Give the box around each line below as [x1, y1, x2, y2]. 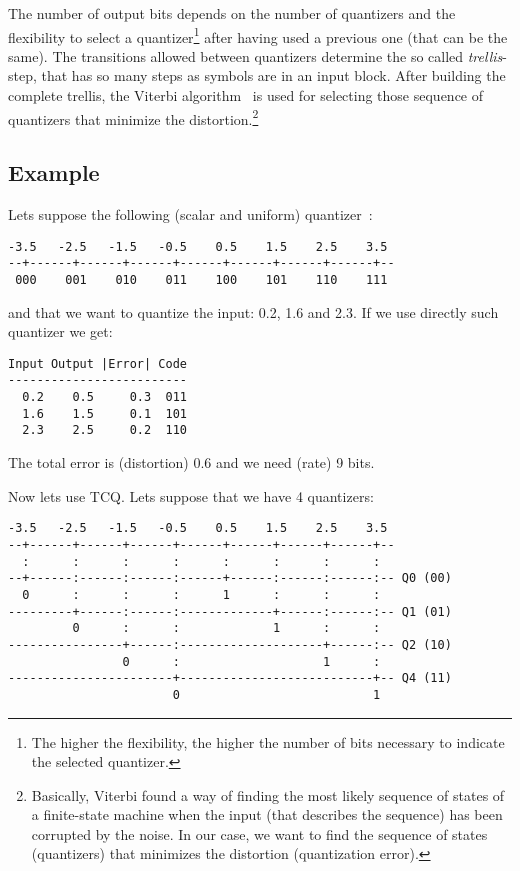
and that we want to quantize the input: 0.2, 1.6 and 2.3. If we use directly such [8, 301, 499, 322]
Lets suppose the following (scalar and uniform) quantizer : [8, 204, 373, 225]
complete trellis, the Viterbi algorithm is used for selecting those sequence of [8, 85, 484, 106]
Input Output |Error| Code [8, 356, 187, 371]
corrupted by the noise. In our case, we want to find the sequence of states [31, 823, 488, 844]
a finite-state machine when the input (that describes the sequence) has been [31, 804, 503, 825]
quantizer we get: [8, 321, 113, 342]
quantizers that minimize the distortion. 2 [8, 105, 259, 129]
